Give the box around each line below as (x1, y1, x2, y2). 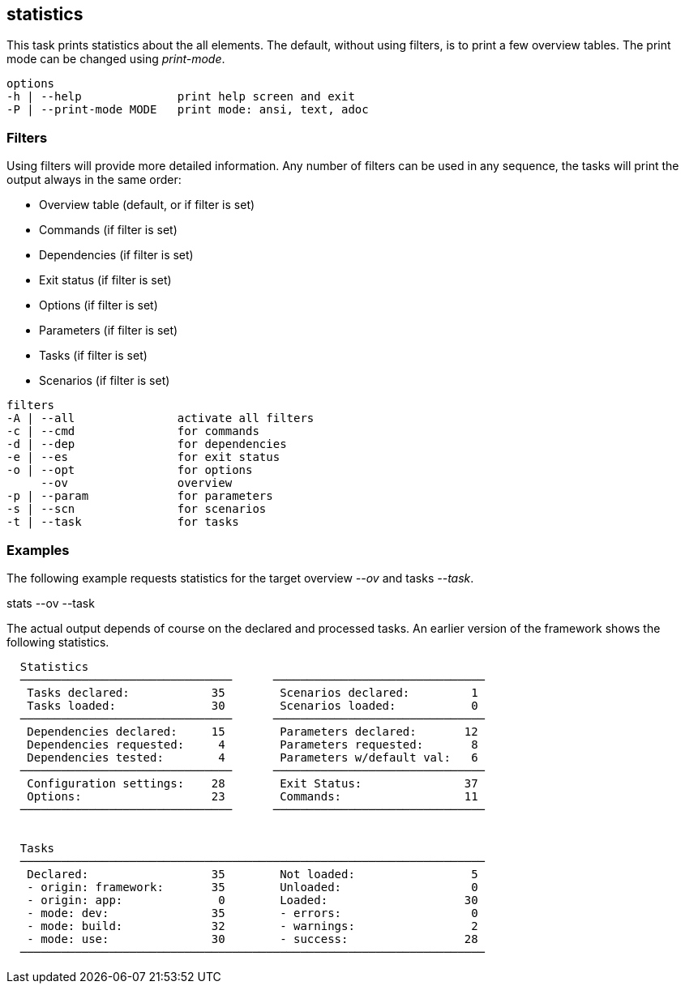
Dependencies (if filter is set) (39, 248, 194, 262)
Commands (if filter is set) (39, 223, 178, 237)
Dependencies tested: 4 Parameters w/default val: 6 (27, 750, 478, 764)
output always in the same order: (6, 173, 182, 187)
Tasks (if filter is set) (39, 348, 148, 363)
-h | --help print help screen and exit (6, 90, 355, 104)
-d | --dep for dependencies (6, 437, 287, 451)
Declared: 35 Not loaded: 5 (27, 867, 478, 881)
